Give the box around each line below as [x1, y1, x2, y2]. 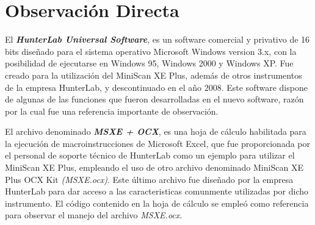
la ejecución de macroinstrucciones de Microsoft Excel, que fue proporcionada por [5, 137, 311, 149]
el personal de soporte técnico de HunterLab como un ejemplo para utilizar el [5, 149, 295, 162]
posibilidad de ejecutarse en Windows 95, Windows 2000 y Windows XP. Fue [5, 57, 294, 70]
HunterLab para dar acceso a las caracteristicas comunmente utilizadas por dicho [5, 185, 308, 198]
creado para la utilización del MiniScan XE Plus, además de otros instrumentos [5, 68, 302, 81]
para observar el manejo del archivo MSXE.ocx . [5, 209, 183, 221]
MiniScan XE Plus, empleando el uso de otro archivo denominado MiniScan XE [5, 161, 303, 174]
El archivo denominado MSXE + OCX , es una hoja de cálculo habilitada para [5, 125, 306, 138]
